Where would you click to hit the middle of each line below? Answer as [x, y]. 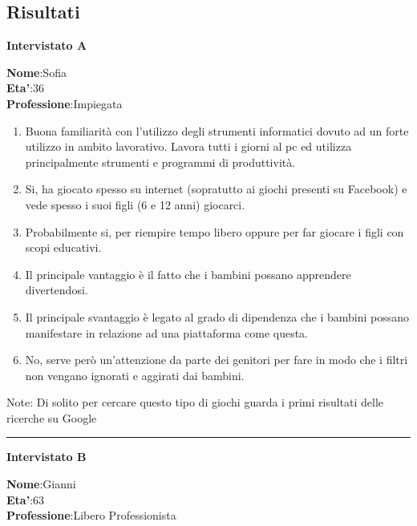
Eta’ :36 [26, 88]
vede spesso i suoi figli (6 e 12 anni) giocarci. [135, 204]
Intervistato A [47, 45]
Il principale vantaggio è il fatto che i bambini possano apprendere [188, 274]
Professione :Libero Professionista [91, 515]
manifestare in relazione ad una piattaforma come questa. [167, 332]
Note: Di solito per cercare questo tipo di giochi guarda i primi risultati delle [195, 402]
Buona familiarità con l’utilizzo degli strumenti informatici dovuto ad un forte [217, 130]
